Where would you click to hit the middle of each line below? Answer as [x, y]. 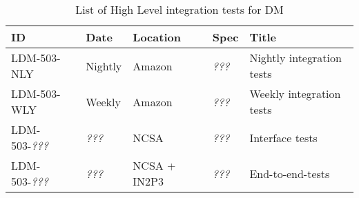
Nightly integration [295, 58]
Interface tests [283, 137]
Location [157, 37]
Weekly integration [295, 93]
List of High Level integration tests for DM [179, 9]
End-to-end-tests [290, 173]
